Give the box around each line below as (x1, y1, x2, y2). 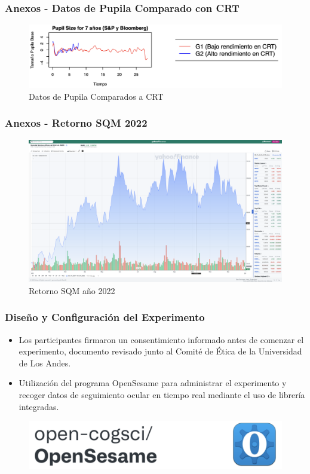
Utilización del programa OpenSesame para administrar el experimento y (19, 377, 287, 389)
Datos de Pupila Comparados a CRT (29, 90, 164, 102)
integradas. (19, 400, 59, 412)
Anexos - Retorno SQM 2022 (5, 115, 148, 130)
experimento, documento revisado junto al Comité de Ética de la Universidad (19, 345, 302, 357)
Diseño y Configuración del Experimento (5, 310, 205, 325)
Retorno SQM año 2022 (29, 284, 115, 296)
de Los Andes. (19, 356, 71, 369)
